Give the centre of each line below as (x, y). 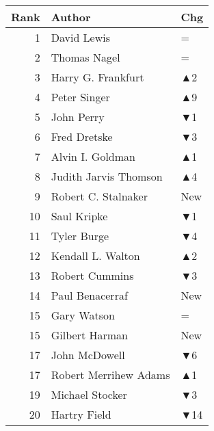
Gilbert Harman (89, 335)
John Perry (78, 117)
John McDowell (88, 355)
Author (71, 17)
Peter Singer (80, 97)
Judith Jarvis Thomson (107, 176)
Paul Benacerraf (89, 295)
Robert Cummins (92, 275)
